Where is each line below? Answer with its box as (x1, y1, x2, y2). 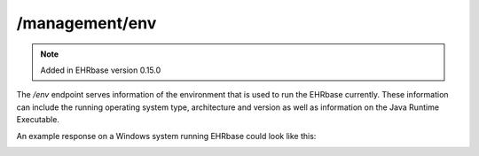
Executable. (16, 114, 59, 125)
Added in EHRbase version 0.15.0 (40, 65, 161, 75)
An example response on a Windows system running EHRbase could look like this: (16, 130, 317, 141)
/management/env (16, 13, 157, 33)
